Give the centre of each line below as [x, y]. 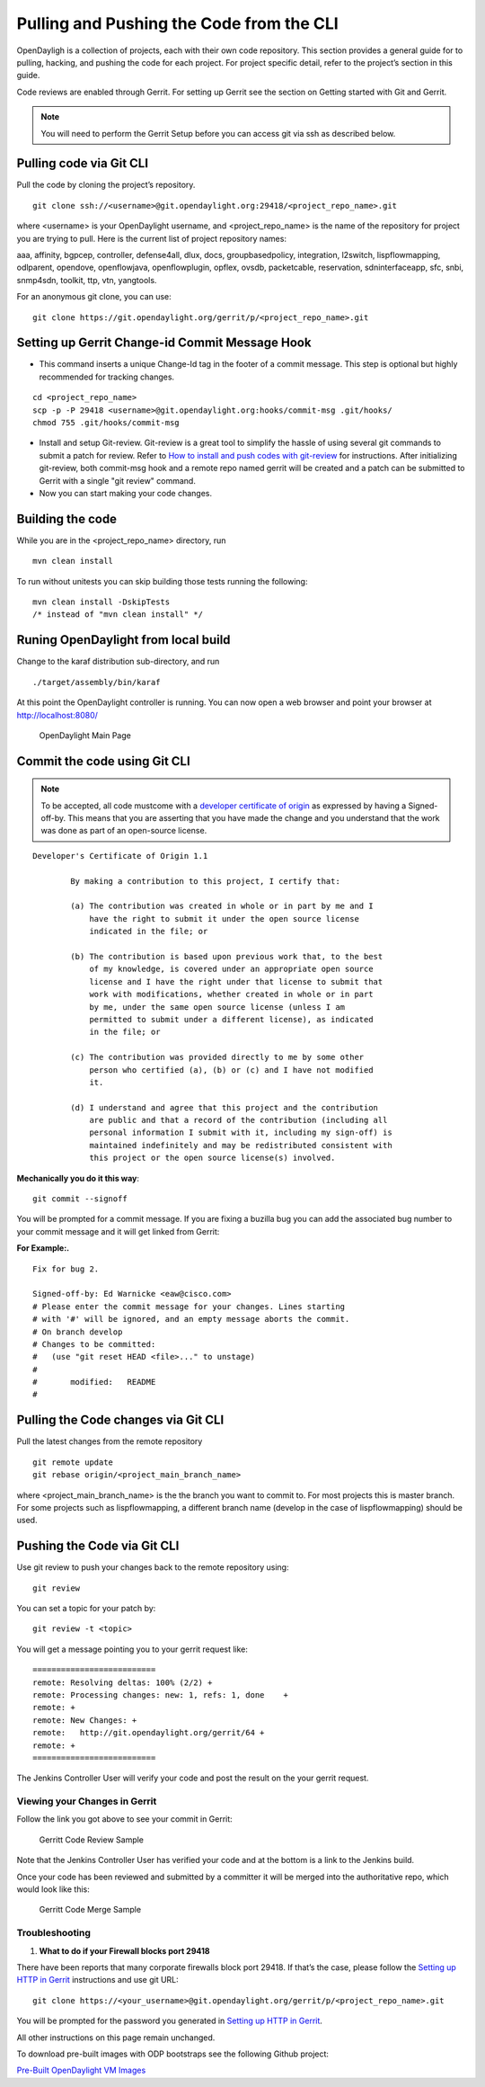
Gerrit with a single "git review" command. [118, 480]
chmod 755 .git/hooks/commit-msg [106, 423]
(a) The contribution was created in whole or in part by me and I [222, 906]
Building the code [66, 518]
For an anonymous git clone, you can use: [94, 297]
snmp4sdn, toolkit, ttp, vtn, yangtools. [87, 280]
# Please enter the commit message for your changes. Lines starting [189, 1307]
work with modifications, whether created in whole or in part [231, 994]
